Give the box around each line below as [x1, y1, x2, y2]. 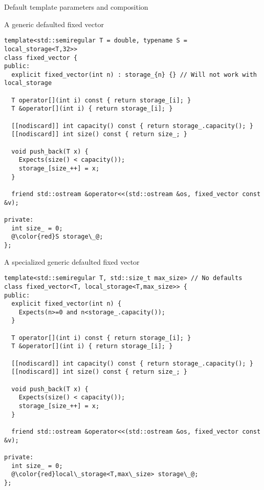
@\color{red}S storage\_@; [11, 233, 103, 241]
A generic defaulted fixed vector [4, 18, 104, 29]
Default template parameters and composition [4, 2, 148, 12]
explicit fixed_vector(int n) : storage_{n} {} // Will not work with [11, 71, 257, 78]
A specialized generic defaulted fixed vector [4, 256, 140, 267]
